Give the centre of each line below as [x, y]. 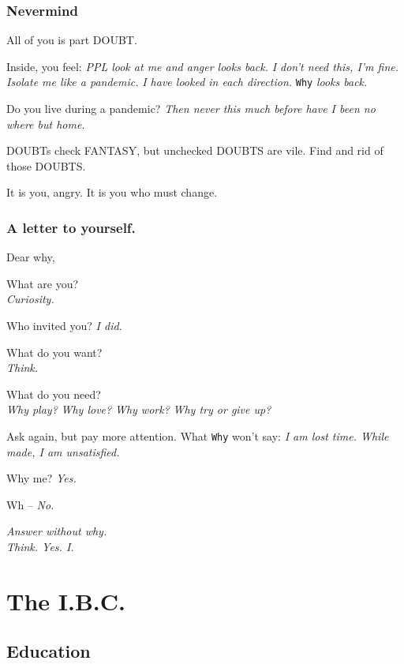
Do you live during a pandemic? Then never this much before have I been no [191, 109]
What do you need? [54, 394]
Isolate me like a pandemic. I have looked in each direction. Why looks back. [187, 82]
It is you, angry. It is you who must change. [112, 192]
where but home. [46, 124]
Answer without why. [57, 531]
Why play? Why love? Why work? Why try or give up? [139, 409]
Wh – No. [30, 504]
